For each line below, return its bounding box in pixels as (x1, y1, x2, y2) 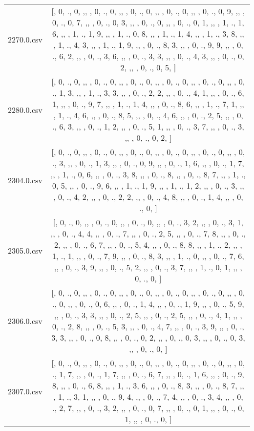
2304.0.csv (8, 174, 42, 186)
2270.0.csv (8, 33, 42, 45)
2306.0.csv (8, 315, 42, 326)
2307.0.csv (8, 385, 42, 397)
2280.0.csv (8, 104, 42, 115)
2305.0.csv (8, 244, 42, 256)
